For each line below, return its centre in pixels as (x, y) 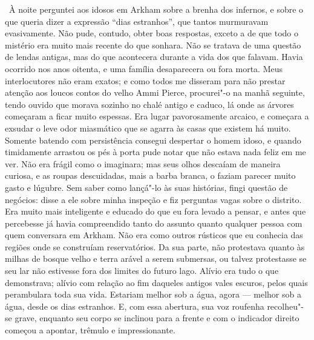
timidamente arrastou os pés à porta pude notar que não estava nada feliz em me (155, 152)
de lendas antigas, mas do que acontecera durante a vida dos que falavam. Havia (154, 57)
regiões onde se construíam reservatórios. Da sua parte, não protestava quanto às (155, 246)
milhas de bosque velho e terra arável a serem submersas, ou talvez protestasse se (156, 258)
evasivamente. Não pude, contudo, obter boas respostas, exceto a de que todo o (152, 33)
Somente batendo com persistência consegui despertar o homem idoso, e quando (153, 140)
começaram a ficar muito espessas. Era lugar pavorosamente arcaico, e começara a (157, 116)
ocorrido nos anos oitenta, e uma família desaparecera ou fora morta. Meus (144, 68)
